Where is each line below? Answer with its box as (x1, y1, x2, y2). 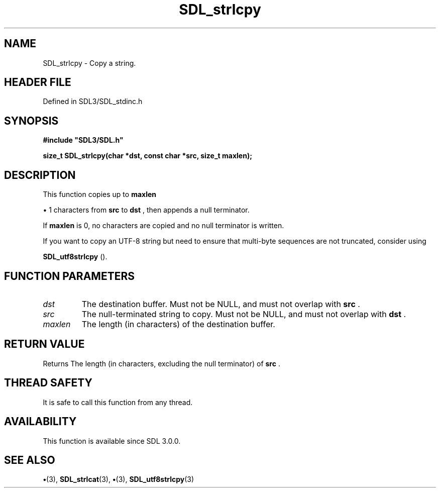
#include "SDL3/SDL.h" (43, 136, 124, 145)
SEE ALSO (4, 453, 55, 466)
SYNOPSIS (4, 114, 59, 127)
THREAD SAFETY (4, 376, 92, 389)
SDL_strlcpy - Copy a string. (43, 58, 136, 67)
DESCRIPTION (4, 168, 76, 181)
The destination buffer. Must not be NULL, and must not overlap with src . (81, 299, 360, 309)
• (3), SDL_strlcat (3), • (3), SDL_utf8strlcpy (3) (43, 475, 194, 484)
